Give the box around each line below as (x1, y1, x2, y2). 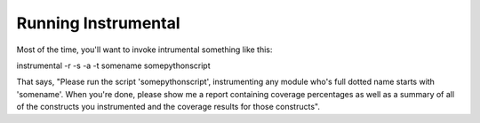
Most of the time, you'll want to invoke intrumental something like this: (16, 44, 273, 55)
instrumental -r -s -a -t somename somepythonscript (16, 60, 211, 71)
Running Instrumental (16, 13, 180, 33)
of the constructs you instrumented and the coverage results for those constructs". (16, 102, 320, 112)
